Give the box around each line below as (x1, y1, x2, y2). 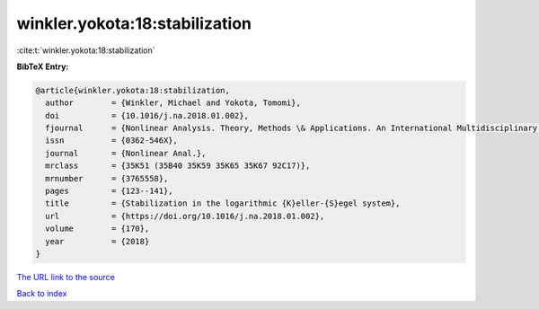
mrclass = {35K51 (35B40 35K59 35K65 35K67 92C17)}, (45, 161, 311, 171)
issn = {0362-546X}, (45, 136, 179, 146)
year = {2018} (45, 236, 150, 246)
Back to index (16, 288, 67, 299)
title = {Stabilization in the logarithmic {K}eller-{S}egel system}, (45, 199, 401, 208)
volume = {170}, (45, 224, 150, 234)
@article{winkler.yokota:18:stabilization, (35, 85, 231, 95)
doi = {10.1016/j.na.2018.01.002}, (45, 110, 249, 120)
